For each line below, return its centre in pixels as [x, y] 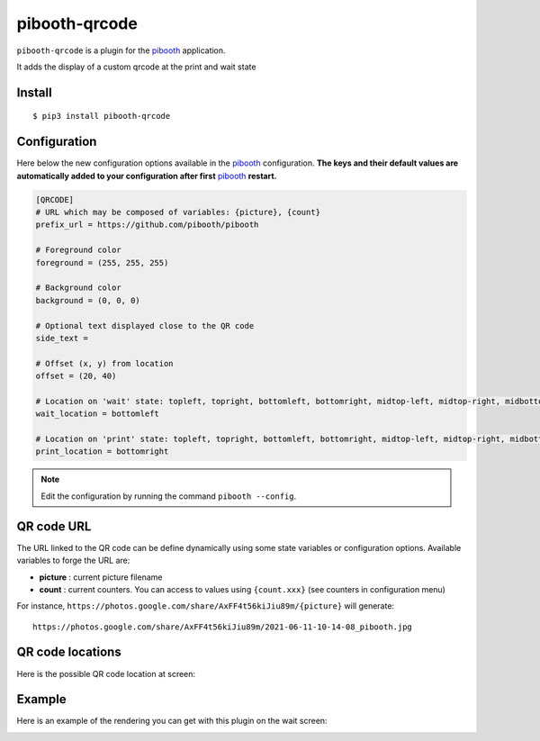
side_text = [62, 338]
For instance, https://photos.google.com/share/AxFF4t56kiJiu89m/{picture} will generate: [206, 606]
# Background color [78, 288]
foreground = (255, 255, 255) [102, 262]
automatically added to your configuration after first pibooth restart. [147, 176]
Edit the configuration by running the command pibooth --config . [169, 496]
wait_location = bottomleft [97, 414]
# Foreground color [78, 250]
